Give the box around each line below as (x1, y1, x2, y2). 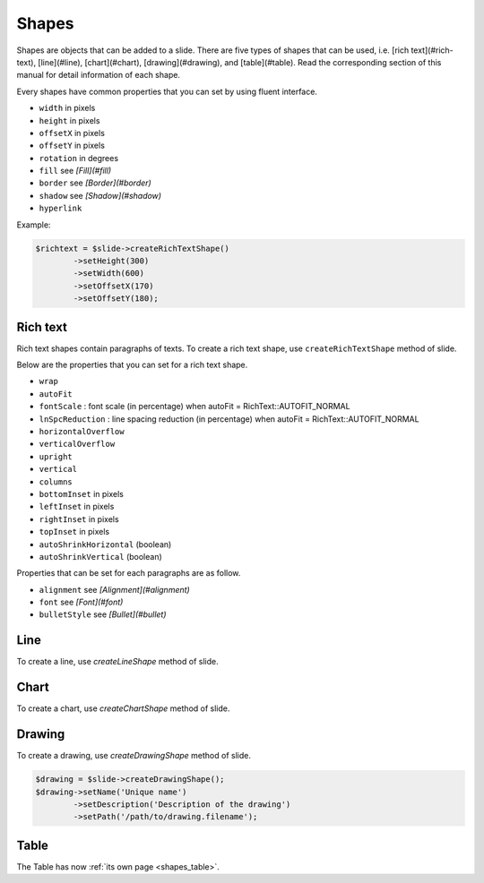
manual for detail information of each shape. (16, 70, 181, 81)
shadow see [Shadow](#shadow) (39, 190, 161, 201)
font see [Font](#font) (39, 596, 124, 608)
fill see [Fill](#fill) (39, 166, 112, 176)
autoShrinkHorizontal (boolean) (39, 538, 172, 550)
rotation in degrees (39, 152, 119, 163)
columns (39, 476, 73, 487)
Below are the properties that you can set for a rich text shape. (16, 359, 248, 371)
